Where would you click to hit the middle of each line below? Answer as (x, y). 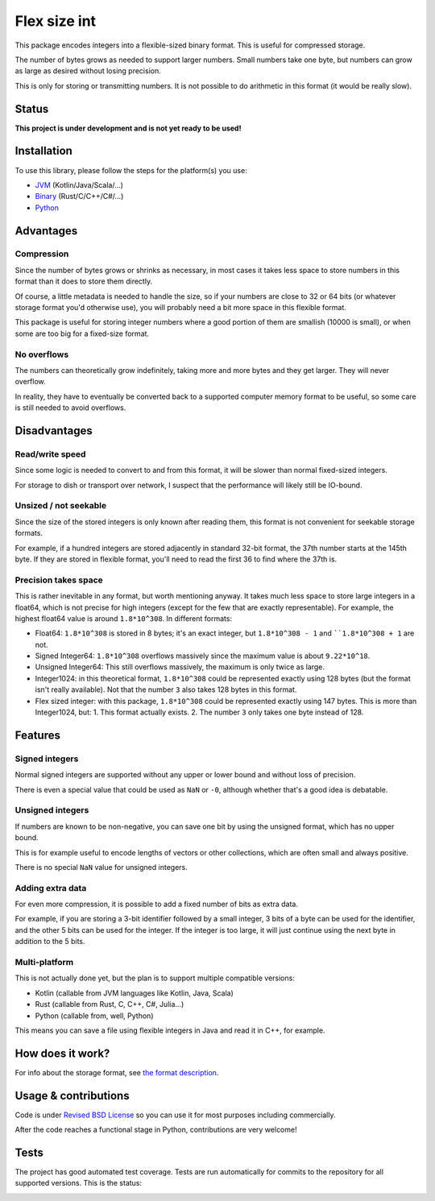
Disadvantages (54, 431)
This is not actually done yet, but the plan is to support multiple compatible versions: (155, 978)
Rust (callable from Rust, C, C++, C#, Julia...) (110, 1004)
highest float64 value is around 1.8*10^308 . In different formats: (124, 618)
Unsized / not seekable (61, 506)
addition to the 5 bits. (50, 942)
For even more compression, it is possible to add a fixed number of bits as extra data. (156, 904)
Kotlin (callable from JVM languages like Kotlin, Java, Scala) (134, 993)
